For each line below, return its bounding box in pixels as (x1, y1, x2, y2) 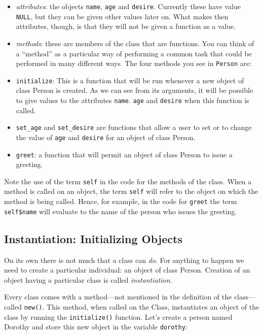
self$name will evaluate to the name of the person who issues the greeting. (4, 206, 237, 216)
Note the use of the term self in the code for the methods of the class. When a (4, 176, 252, 186)
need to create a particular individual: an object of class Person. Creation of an (4, 264, 250, 275)
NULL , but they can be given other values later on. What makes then (16, 11, 229, 21)
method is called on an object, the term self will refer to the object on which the (4, 186, 258, 196)
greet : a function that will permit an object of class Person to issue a (16, 149, 233, 159)
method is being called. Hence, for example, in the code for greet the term (4, 196, 237, 207)
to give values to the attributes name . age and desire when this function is (16, 95, 249, 105)
